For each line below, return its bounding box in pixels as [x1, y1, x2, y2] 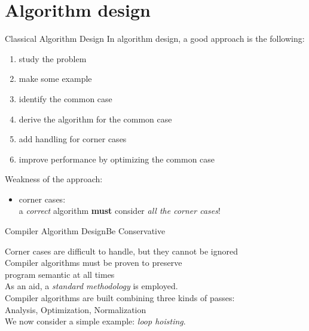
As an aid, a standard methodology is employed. [5, 280, 178, 292]
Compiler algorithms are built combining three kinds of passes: [5, 292, 235, 304]
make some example [19, 72, 92, 85]
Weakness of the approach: [5, 173, 103, 185]
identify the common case [19, 92, 112, 105]
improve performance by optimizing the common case [19, 152, 215, 165]
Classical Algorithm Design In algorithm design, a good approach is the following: [5, 32, 305, 45]
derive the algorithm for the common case [19, 112, 172, 125]
